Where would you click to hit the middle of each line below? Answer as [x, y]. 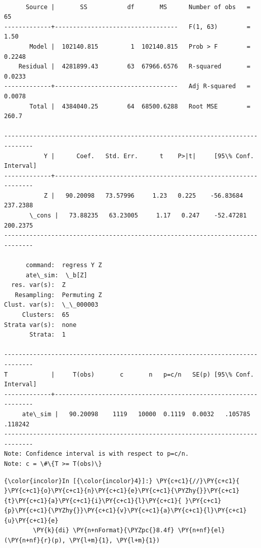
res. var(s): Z [38, 285]
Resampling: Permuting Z [58, 295]
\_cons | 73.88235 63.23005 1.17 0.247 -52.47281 [138, 216]
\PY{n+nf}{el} [201, 531]
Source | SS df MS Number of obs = [138, 7]
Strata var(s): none [40, 325]
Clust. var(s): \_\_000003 [51, 305]
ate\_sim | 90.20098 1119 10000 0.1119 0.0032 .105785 [136, 414]
